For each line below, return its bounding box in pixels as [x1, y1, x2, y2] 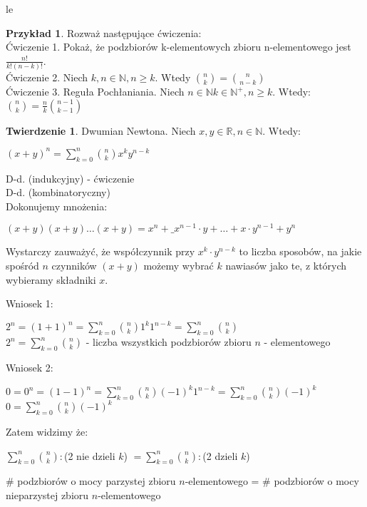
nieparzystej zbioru [6, 488, 89, 503]
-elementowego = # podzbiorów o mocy [185, 473, 359, 488]
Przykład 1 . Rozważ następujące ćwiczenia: [6, 25, 202, 40]
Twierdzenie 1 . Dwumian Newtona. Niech [6, 123, 196, 138]
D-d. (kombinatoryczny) [6, 185, 110, 200]
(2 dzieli [202, 448, 238, 463]
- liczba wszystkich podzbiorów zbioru [86, 334, 252, 349]
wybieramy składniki [6, 272, 96, 287]
